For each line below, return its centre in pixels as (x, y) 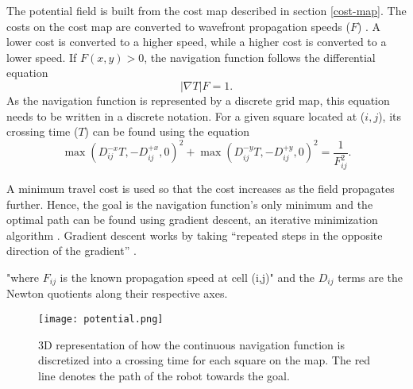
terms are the (371, 277)
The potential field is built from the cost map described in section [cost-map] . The (206, 10)
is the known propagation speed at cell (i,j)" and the (187, 277)
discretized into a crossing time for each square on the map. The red (205, 360)
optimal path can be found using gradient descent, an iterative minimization (192, 220)
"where (23, 277)
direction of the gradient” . (71, 250)
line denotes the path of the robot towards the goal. (164, 375)
